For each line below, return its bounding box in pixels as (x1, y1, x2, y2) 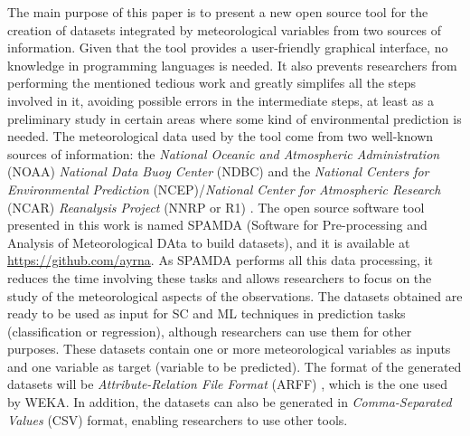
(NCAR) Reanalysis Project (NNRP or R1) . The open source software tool (7, 197, 425, 216)
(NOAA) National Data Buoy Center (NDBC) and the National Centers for (7, 162, 429, 181)
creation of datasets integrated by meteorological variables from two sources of (7, 20, 442, 39)
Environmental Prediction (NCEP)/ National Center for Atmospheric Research (7, 179, 441, 198)
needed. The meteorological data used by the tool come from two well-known (7, 127, 434, 146)
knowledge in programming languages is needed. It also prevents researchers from (7, 55, 457, 74)
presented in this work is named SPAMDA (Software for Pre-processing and (7, 215, 428, 234)
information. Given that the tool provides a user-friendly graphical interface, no (7, 38, 448, 57)
